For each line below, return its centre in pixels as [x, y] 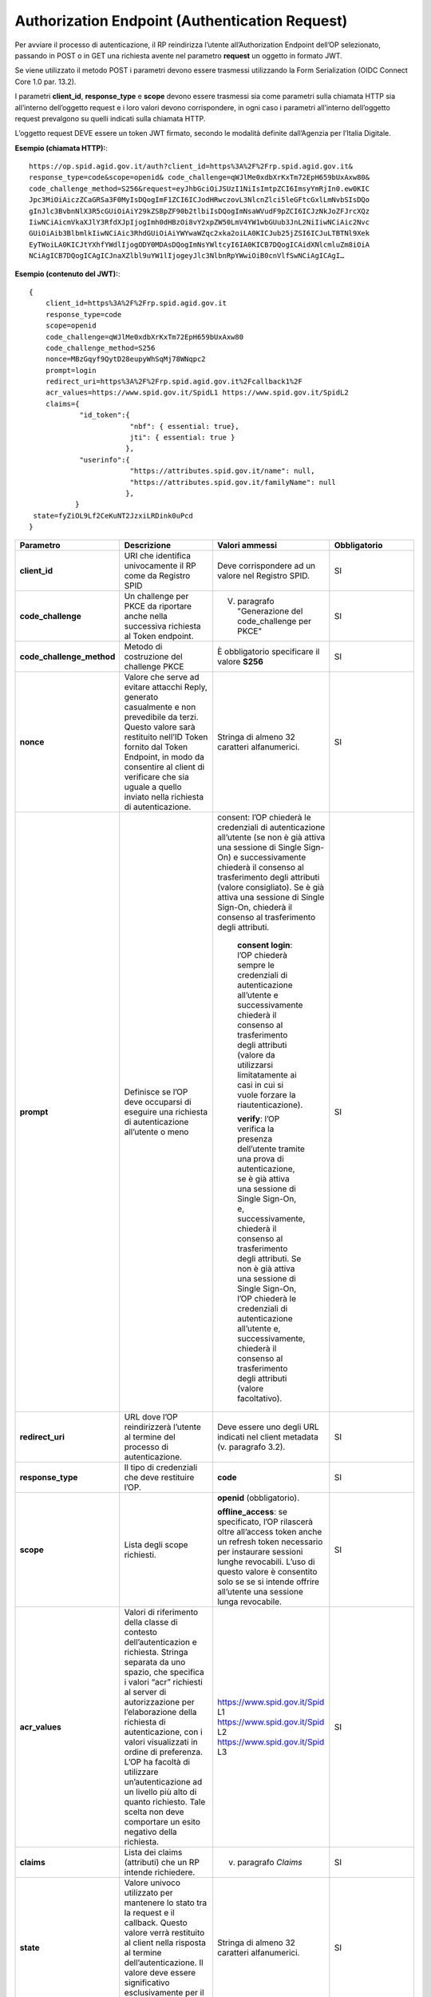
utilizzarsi [255, 1065]
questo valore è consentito [267, 1571]
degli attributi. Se [269, 1258]
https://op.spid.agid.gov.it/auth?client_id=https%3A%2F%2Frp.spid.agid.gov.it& [191, 167]
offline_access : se [252, 1511]
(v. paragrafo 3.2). [251, 1447]
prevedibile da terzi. [161, 717]
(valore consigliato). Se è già [271, 887]
